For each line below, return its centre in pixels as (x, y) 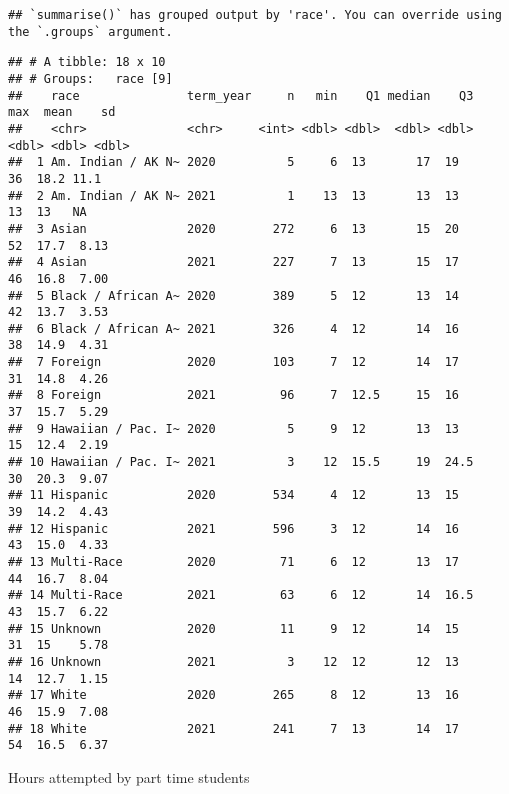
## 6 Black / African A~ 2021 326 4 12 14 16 (234, 328)
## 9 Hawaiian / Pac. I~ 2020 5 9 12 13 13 (234, 428)
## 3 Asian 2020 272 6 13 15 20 (234, 228)
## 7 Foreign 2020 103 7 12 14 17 (234, 362)
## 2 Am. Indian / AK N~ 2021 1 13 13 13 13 (234, 195)
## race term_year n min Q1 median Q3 (241, 95)
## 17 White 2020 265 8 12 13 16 (234, 695)
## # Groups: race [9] (90, 78)
